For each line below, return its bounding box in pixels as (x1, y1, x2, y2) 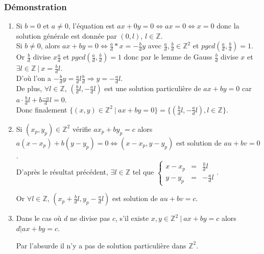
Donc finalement (16, 104, 67, 115)
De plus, (16, 83, 42, 94)
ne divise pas (70, 213, 110, 223)
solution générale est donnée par (16, 30, 117, 41)
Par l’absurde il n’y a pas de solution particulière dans (16, 240, 186, 250)
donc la (217, 20, 239, 31)
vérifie (72, 123, 91, 134)
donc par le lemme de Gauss (124, 51, 212, 62)
